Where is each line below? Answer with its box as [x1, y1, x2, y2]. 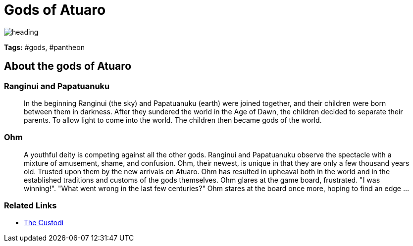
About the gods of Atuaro [4, 60, 132, 73]
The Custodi [24, 218, 64, 227]
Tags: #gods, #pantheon [4, 43, 85, 51]
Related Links [4, 200, 57, 211]
